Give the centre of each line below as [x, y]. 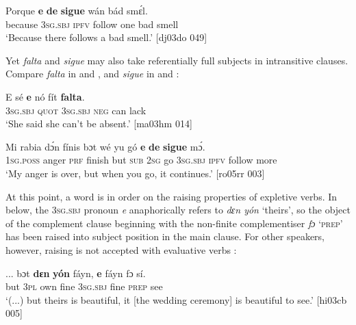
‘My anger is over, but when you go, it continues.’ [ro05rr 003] [135, 173]
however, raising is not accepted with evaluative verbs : [121, 249]
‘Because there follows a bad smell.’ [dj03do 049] [106, 37]
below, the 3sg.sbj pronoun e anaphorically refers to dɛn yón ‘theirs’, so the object [178, 210]
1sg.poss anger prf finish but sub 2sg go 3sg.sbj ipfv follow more [141, 160]
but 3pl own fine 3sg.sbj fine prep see [84, 286]
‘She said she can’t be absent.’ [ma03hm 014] [99, 123]
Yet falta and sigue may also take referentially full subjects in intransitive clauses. [177, 60]
